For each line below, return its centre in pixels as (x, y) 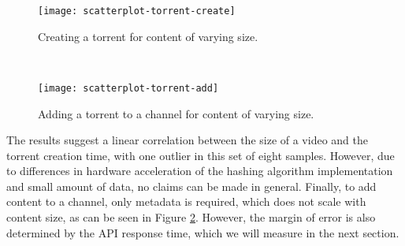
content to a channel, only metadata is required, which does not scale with (186, 201)
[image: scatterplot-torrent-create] (137, 11)
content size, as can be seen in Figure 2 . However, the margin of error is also (191, 217)
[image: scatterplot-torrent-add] (128, 88)
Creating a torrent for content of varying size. (148, 36)
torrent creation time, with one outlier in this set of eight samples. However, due (201, 155)
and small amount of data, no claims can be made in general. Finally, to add (191, 186)
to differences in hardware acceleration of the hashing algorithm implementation (200, 171)
